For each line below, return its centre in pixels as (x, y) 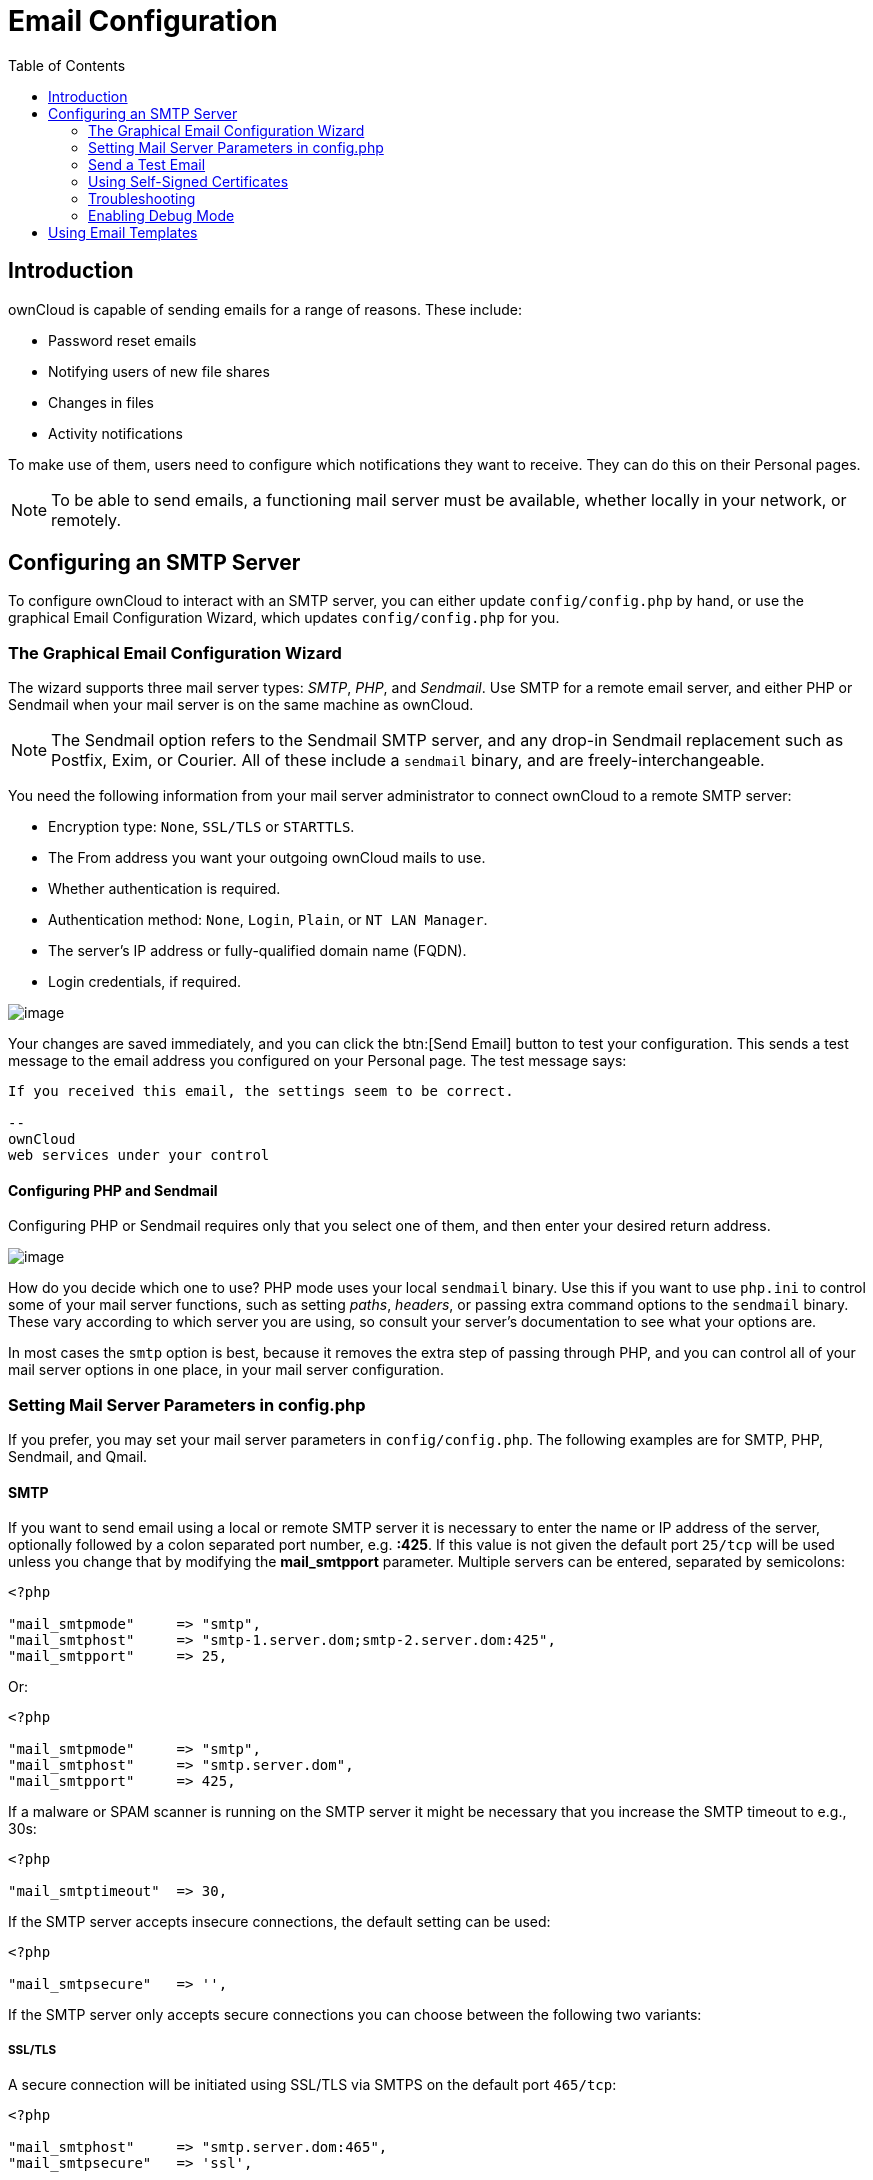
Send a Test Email (147, 164)
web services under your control (139, 1155)
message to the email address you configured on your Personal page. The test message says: (317, 1061)
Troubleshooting (142, 198)
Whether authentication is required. (164, 889)
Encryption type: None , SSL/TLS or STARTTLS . (201, 827)
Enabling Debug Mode (161, 215)
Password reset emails (122, 340)
